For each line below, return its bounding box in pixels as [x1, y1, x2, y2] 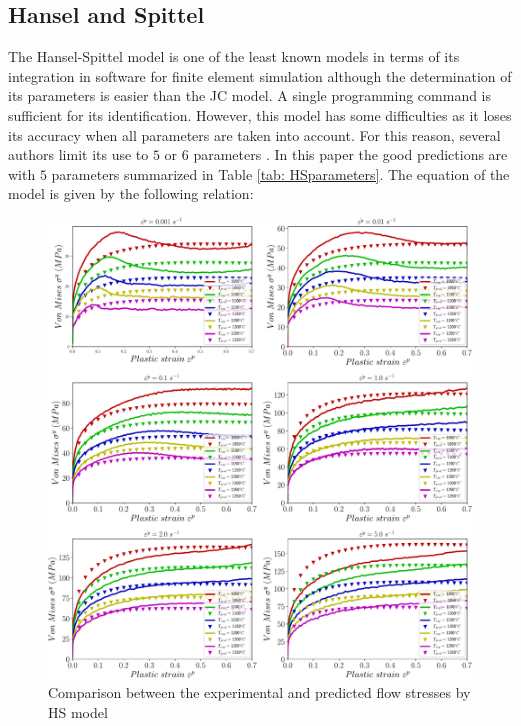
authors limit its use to [8, 144, 149, 165]
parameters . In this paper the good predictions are [193, 144, 508, 165]
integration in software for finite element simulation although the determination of [8, 65, 512, 86]
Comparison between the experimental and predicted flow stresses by [48, 682, 471, 703]
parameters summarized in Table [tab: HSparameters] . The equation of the [51, 163, 510, 184]
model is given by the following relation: [8, 183, 254, 204]
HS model [48, 702, 108, 723]
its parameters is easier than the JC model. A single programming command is [8, 85, 492, 106]
